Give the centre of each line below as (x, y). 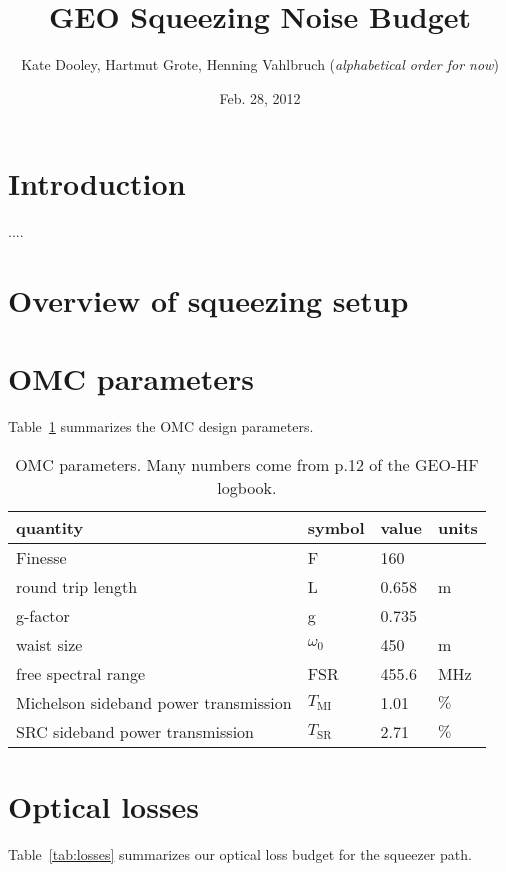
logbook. (247, 487)
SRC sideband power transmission (135, 731)
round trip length (77, 586)
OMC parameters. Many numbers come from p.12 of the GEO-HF (247, 464)
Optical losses (104, 806)
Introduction (97, 183)
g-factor (43, 615)
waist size (49, 644)
